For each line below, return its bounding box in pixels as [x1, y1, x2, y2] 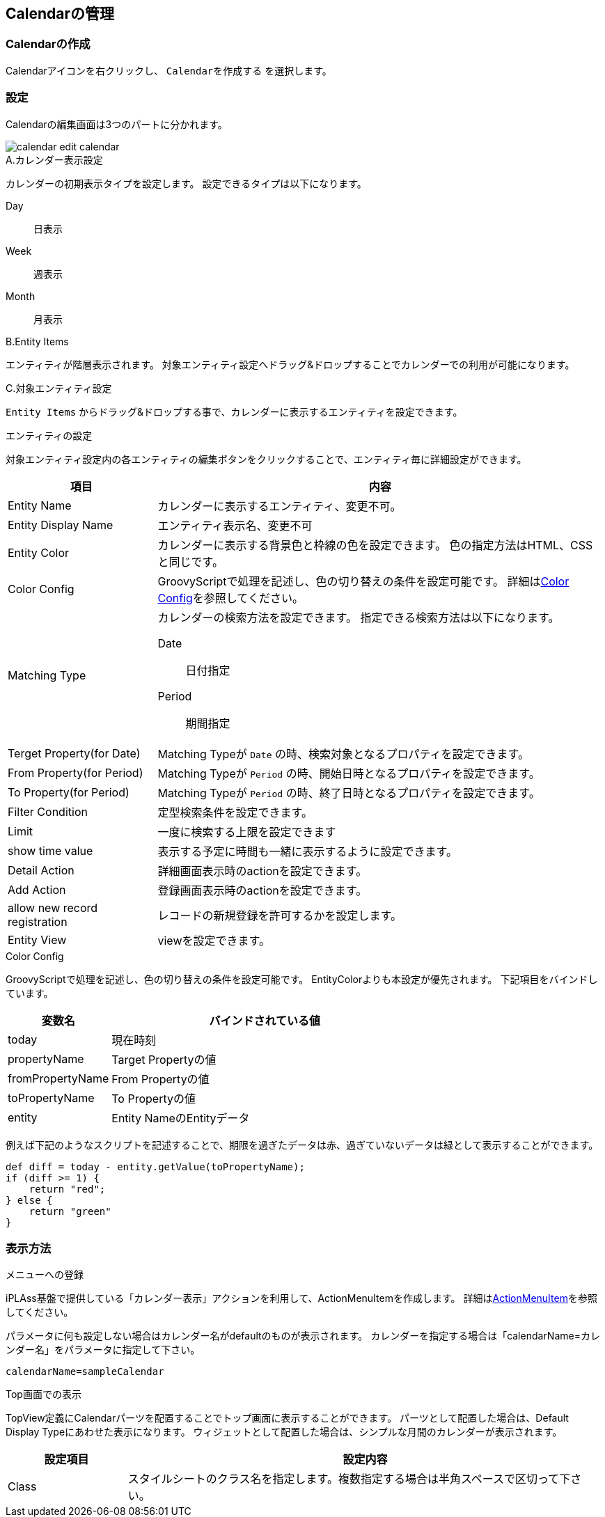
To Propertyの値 [111, 1091, 196, 1106]
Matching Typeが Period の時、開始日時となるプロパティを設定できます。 [157, 766, 540, 780]
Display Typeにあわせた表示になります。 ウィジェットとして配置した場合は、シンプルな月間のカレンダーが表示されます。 [6, 1426, 563, 1438]
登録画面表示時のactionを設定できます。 [157, 883, 368, 897]
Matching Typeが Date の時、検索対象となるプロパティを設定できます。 [157, 746, 529, 761]
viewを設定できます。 [157, 933, 265, 948]
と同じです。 [157, 554, 223, 569]
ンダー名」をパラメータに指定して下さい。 [6, 1344, 201, 1356]
